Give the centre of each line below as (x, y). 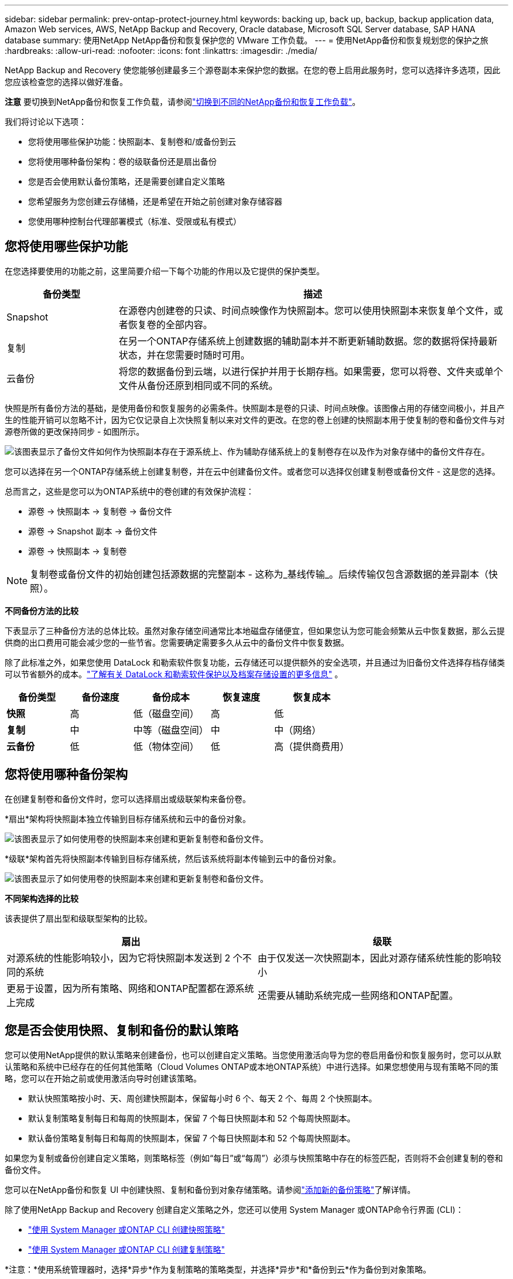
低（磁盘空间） (166, 713)
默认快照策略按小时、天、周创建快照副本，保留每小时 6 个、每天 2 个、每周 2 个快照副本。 (203, 1098)
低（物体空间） (166, 746)
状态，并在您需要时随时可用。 (184, 355)
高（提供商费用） (312, 746)
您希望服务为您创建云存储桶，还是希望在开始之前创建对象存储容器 (155, 201)
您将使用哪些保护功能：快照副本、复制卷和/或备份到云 (132, 141)
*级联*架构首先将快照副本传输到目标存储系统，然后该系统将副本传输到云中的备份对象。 (173, 858)
